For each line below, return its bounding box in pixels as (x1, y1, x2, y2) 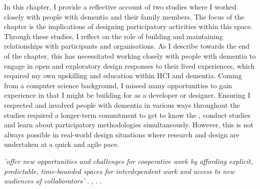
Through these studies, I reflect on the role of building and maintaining (4, 31, 223, 41)
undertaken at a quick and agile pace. (4, 139, 119, 149)
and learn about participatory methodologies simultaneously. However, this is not (4, 119, 253, 130)
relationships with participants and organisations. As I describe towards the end (4, 41, 250, 51)
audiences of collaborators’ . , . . (4, 175, 102, 186)
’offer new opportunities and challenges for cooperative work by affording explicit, (4, 155, 253, 166)
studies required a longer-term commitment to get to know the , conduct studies (4, 109, 250, 120)
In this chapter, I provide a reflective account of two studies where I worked (4, 2, 236, 12)
